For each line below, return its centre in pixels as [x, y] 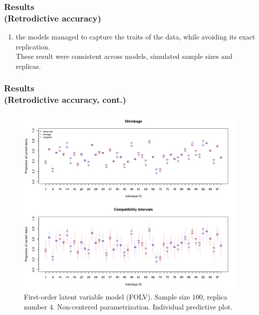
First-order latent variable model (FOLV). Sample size [107, 297]
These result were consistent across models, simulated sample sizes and [124, 56]
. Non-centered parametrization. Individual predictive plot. [143, 307]
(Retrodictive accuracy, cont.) [65, 100]
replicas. [28, 66]
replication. [33, 46]
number [36, 307]
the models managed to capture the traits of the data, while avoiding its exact [135, 37]
